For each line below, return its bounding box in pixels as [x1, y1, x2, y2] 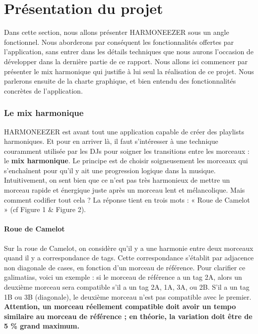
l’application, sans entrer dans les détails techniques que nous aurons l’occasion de [4, 46, 254, 57]
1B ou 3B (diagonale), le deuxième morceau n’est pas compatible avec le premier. [4, 291, 252, 302]
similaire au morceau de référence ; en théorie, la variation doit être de [4, 311, 253, 321]
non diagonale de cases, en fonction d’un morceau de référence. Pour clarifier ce [4, 262, 246, 272]
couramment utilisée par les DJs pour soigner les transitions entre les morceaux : [4, 145, 250, 156]
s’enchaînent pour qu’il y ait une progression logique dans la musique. [4, 165, 216, 175]
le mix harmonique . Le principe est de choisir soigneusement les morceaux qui [4, 155, 248, 166]
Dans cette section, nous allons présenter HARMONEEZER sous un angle [4, 27, 229, 37]
